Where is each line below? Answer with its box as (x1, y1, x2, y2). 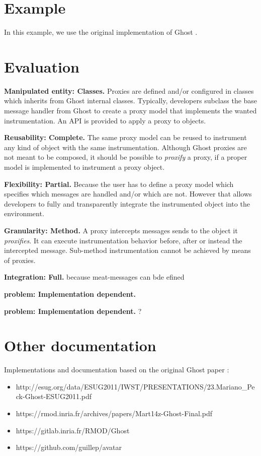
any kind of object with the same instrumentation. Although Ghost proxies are (4, 142, 247, 152)
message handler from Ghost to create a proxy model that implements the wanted (4, 105, 257, 116)
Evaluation (4, 56, 79, 77)
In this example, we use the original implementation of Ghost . (4, 27, 198, 37)
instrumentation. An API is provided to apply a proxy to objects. (4, 115, 206, 125)
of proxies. (4, 254, 36, 265)
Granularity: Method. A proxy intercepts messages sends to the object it (4, 225, 238, 235)
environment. (4, 208, 44, 219)
